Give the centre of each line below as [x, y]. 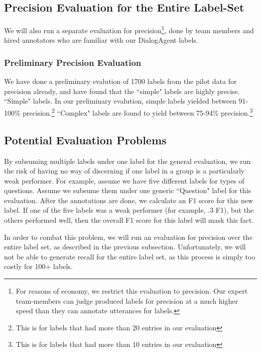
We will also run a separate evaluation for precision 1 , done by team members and [129, 29]
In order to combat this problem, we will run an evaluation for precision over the [128, 237]
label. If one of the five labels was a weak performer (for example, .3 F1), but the [129, 210]
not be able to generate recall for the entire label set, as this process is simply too [130, 256]
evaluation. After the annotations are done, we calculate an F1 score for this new [129, 200]
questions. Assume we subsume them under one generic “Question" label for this [128, 190]
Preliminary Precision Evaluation [73, 62]
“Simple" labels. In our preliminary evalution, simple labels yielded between [120, 101]
